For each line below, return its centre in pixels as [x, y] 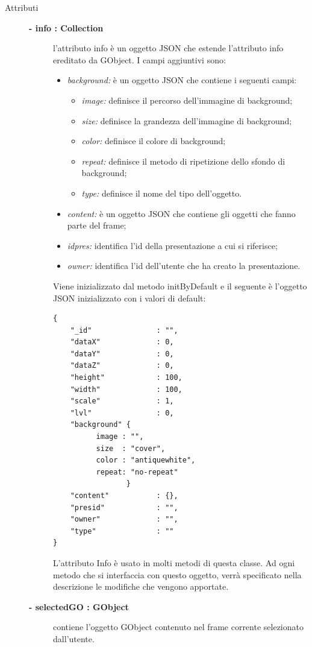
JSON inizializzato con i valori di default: [129, 298]
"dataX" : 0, [122, 342]
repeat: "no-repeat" [137, 472]
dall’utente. [74, 638]
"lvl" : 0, [122, 413]
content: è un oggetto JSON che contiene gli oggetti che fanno [181, 213]
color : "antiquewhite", [146, 460]
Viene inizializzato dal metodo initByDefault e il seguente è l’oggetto [180, 286]
